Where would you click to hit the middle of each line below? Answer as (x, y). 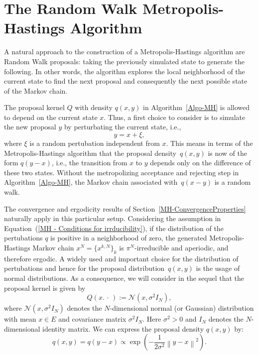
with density (94, 107)
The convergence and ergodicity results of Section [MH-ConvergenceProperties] (125, 208)
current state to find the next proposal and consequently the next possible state (126, 81)
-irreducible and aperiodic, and (182, 247)
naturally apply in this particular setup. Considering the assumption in (113, 218)
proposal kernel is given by (45, 288)
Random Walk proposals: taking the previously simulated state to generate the (124, 61)
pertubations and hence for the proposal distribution (84, 268)
